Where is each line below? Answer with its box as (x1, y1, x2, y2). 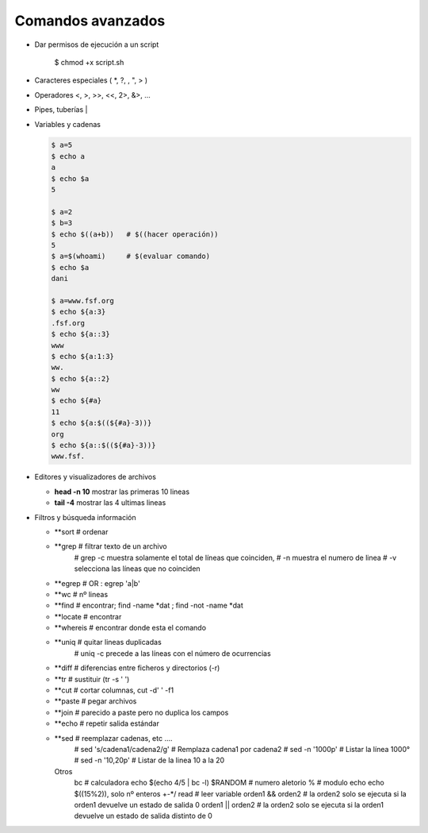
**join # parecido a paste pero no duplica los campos (54, 708, 229, 717)
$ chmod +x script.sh (54, 57, 124, 67)
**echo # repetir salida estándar (54, 719, 160, 728)
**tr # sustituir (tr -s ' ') (54, 674, 130, 684)
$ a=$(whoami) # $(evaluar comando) (51, 252, 210, 261)
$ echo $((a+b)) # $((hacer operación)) (51, 229, 219, 238)
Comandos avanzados (14, 12, 166, 29)
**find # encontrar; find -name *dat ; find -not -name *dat (54, 600, 243, 611)
